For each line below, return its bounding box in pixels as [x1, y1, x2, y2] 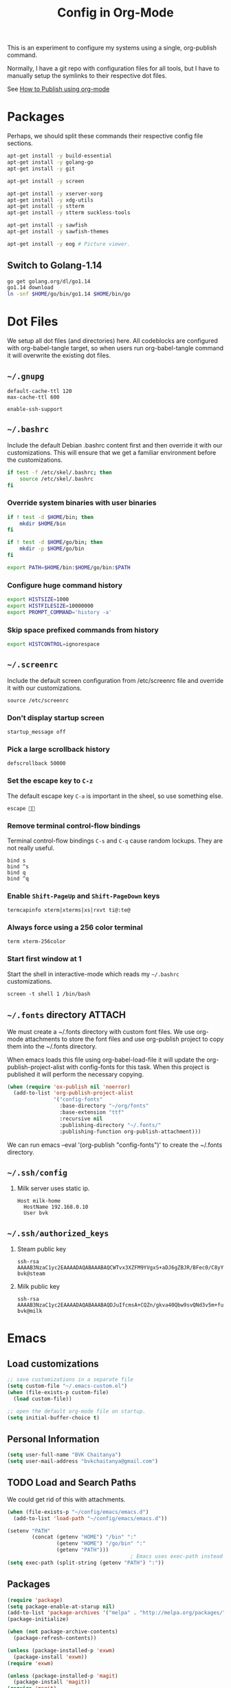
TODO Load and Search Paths [7, 1477, 136, 1488]
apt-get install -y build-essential [7, 153, 112, 160]
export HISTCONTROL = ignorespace [7, 641, 100, 648]
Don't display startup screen [7, 713, 104, 722]
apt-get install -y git [7, 165, 76, 172]
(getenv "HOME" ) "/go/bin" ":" [56, 1540, 146, 1547]
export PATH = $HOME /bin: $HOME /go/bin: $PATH [7, 564, 131, 571]
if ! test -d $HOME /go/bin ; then [7, 539, 103, 546]
